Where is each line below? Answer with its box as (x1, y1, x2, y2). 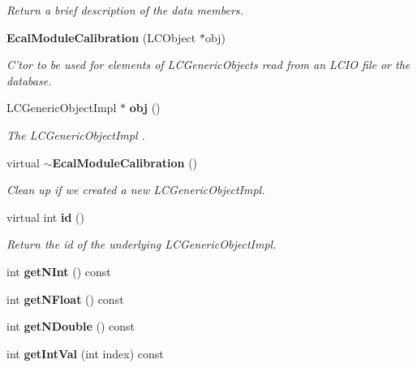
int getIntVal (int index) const (6, 344, 164, 362)
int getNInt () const (6, 262, 111, 279)
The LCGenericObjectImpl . (6, 126, 145, 143)
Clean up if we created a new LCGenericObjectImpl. (6, 181, 265, 198)
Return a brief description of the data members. (6, 2, 243, 18)
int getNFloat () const (6, 290, 124, 307)
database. (6, 71, 52, 89)
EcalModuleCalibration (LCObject (6, 28, 196, 45)
